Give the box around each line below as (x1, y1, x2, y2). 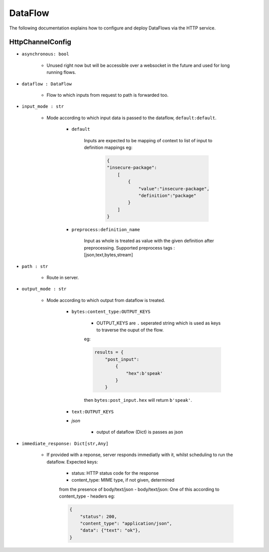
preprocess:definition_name (71, 227, 140, 233)
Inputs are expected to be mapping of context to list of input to (84, 137, 213, 143)
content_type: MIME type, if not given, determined (71, 477, 174, 483)
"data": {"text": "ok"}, (80, 528, 141, 534)
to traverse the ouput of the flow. (96, 327, 164, 333)
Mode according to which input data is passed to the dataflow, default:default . (46, 115, 217, 121)
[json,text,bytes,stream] (84, 252, 133, 258)
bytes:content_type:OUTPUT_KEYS (71, 309, 150, 314)
